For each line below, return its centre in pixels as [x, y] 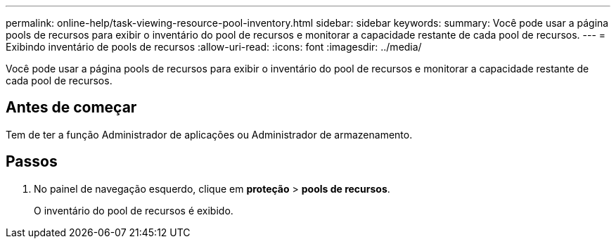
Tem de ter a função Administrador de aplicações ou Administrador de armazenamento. [209, 134]
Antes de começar [71, 108]
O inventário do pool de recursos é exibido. [134, 210]
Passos [32, 162]
